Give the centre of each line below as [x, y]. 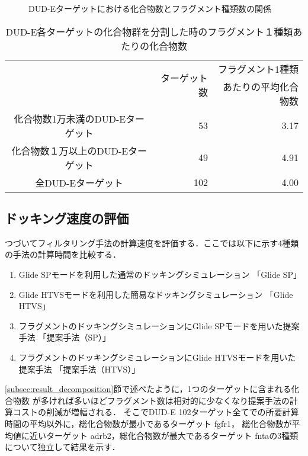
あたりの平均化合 [260, 86]
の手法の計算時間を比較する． [63, 254]
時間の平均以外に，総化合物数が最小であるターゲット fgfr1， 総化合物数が [148, 423]
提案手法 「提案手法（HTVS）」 [79, 369]
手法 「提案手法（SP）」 [65, 337]
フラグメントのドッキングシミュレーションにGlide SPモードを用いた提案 [159, 325]
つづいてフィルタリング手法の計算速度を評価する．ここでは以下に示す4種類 [152, 243]
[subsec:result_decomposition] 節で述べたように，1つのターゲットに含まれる [148, 389]
